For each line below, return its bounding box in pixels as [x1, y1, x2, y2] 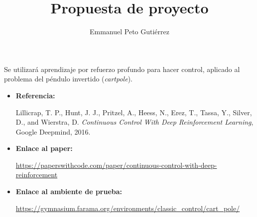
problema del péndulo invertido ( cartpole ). [4, 73, 132, 84]
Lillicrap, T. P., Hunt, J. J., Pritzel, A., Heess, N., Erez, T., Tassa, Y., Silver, [15, 107, 252, 117]
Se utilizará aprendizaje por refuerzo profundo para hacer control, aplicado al [4, 64, 240, 74]
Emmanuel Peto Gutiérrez [89, 26, 169, 37]
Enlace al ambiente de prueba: [15, 186, 123, 197]
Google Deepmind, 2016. [15, 126, 91, 137]
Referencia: [15, 90, 55, 100]
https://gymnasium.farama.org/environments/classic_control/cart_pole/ [15, 203, 240, 213]
